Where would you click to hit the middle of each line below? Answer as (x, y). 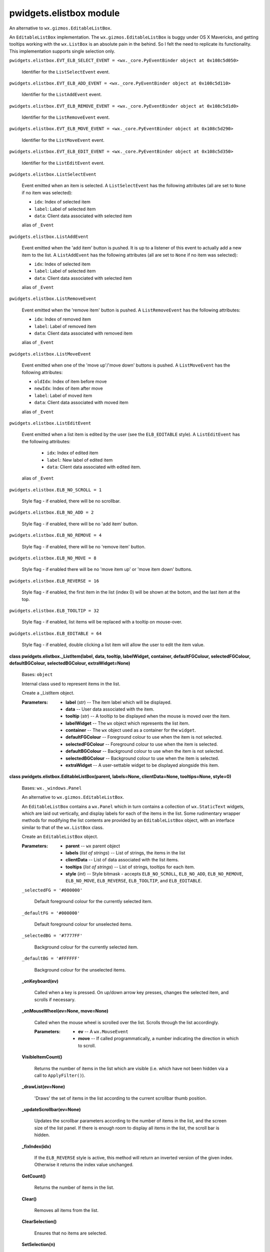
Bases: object (37, 675)
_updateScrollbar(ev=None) (51, 1110)
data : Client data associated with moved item (81, 403)
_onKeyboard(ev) (40, 981)
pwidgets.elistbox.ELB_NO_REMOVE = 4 (55, 535)
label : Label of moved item (63, 395)
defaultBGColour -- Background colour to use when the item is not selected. (145, 751)
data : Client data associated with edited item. (94, 467)
